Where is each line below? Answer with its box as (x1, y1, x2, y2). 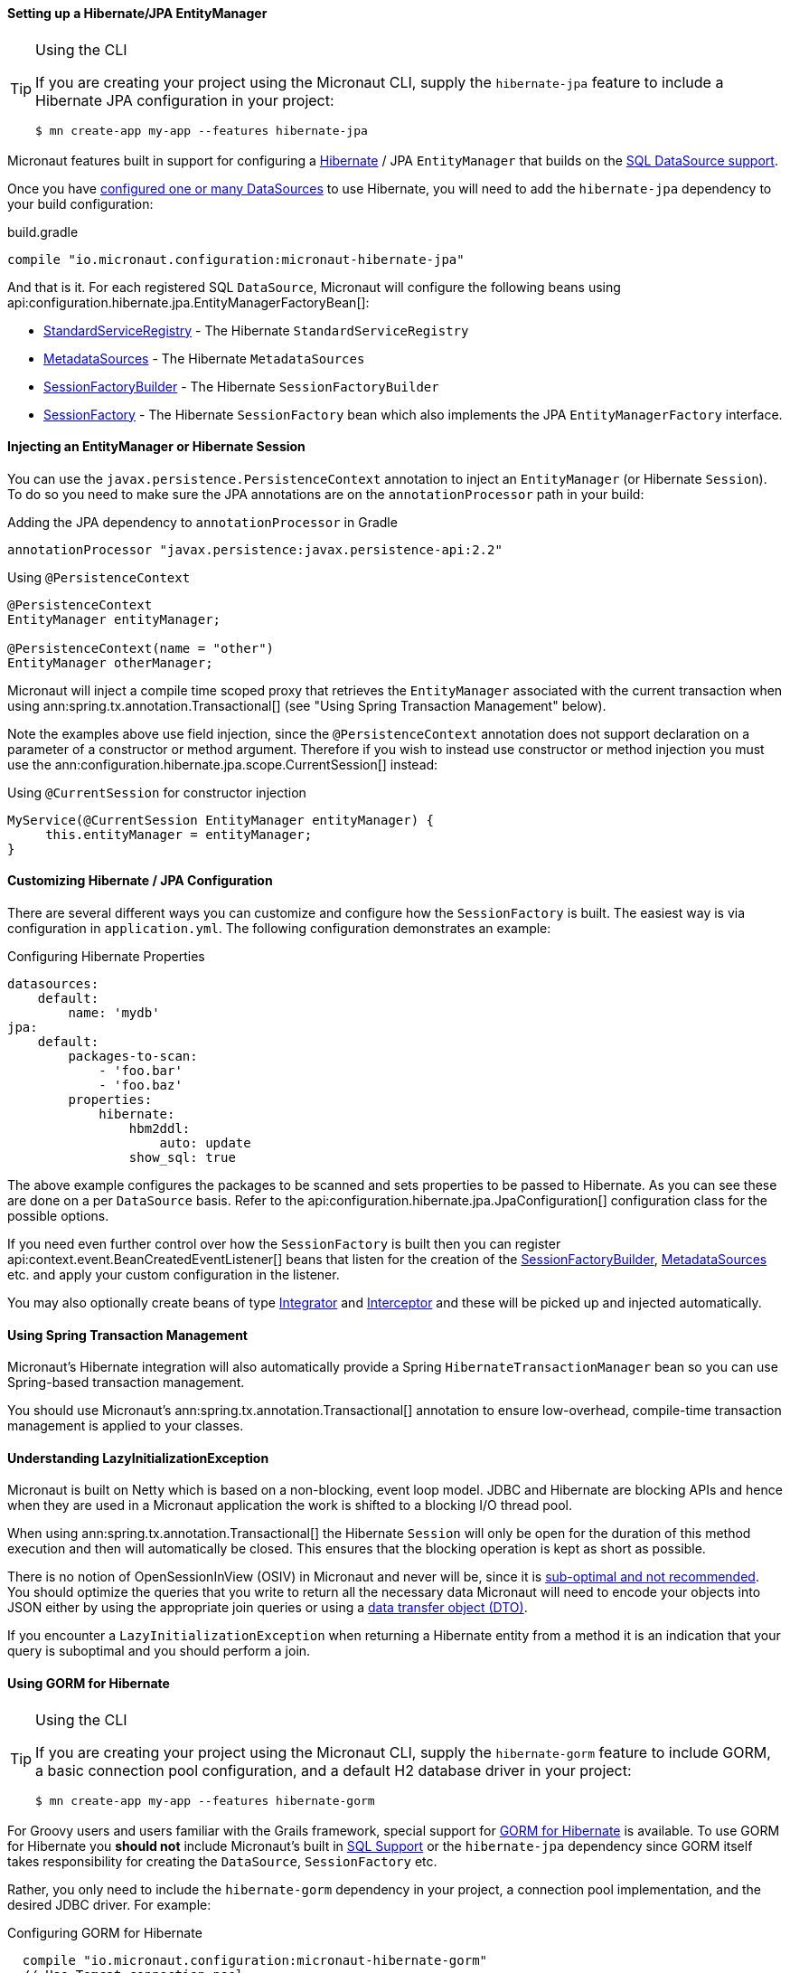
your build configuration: (7, 195, 154, 212)
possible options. (7, 1208, 109, 1224)
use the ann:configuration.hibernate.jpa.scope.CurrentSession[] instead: (7, 756, 438, 772)
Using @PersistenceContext (7, 569, 191, 585)
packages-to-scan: (68, 1049, 198, 1064)
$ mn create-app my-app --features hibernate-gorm (35, 1793, 375, 1808)
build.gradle (7, 223, 79, 240)
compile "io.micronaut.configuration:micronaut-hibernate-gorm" (22, 1952, 488, 1968)
